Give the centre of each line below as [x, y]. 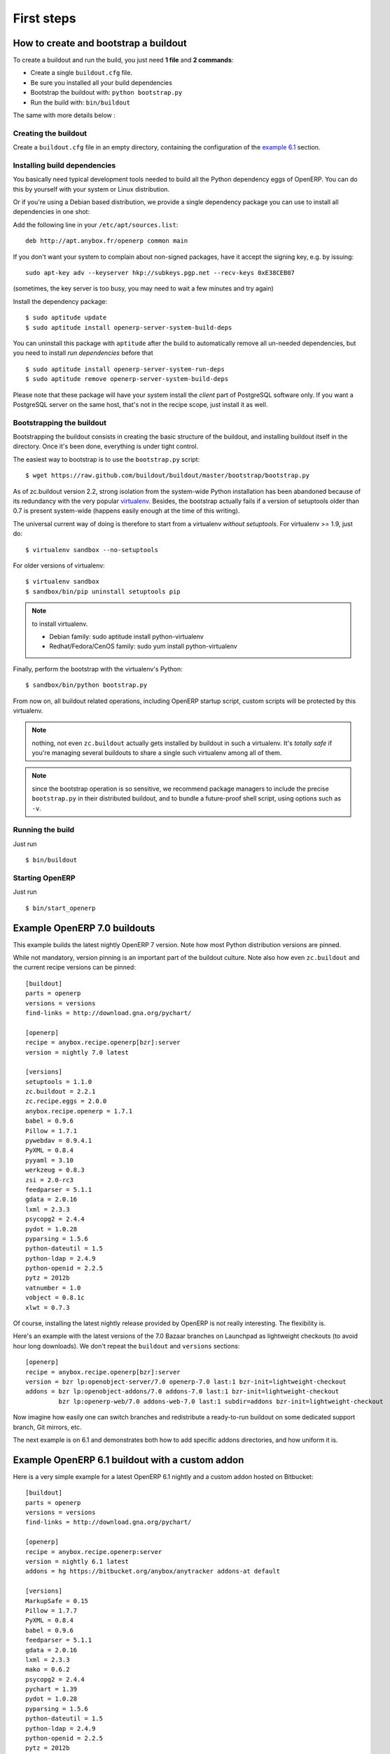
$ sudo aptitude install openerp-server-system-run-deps [125, 369]
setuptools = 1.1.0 [59, 1082]
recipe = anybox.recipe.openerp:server [94, 1552]
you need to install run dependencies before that [83, 353]
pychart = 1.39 [51, 1689]
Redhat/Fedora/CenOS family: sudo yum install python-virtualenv [143, 646]
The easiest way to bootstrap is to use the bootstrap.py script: [106, 459]
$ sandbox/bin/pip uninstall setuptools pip [103, 591]
